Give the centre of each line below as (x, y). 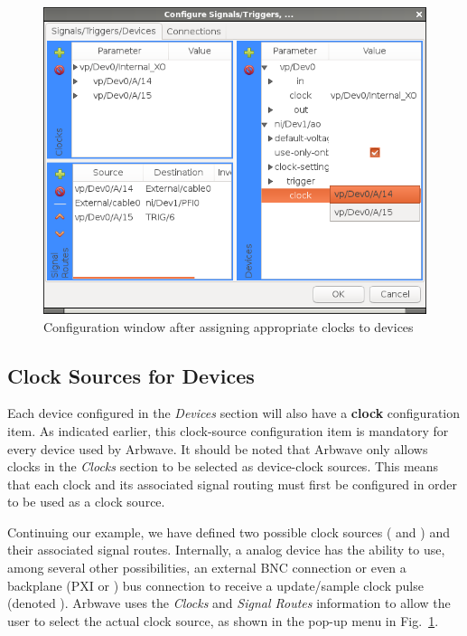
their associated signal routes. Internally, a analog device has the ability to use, (226, 550)
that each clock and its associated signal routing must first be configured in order (233, 484)
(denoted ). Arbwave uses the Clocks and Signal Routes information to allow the (229, 603)
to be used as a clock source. (86, 502)
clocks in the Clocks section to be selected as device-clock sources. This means (223, 466)
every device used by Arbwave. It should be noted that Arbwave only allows (218, 448)
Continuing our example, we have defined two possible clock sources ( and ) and (229, 532)
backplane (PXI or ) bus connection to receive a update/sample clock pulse (215, 585)
